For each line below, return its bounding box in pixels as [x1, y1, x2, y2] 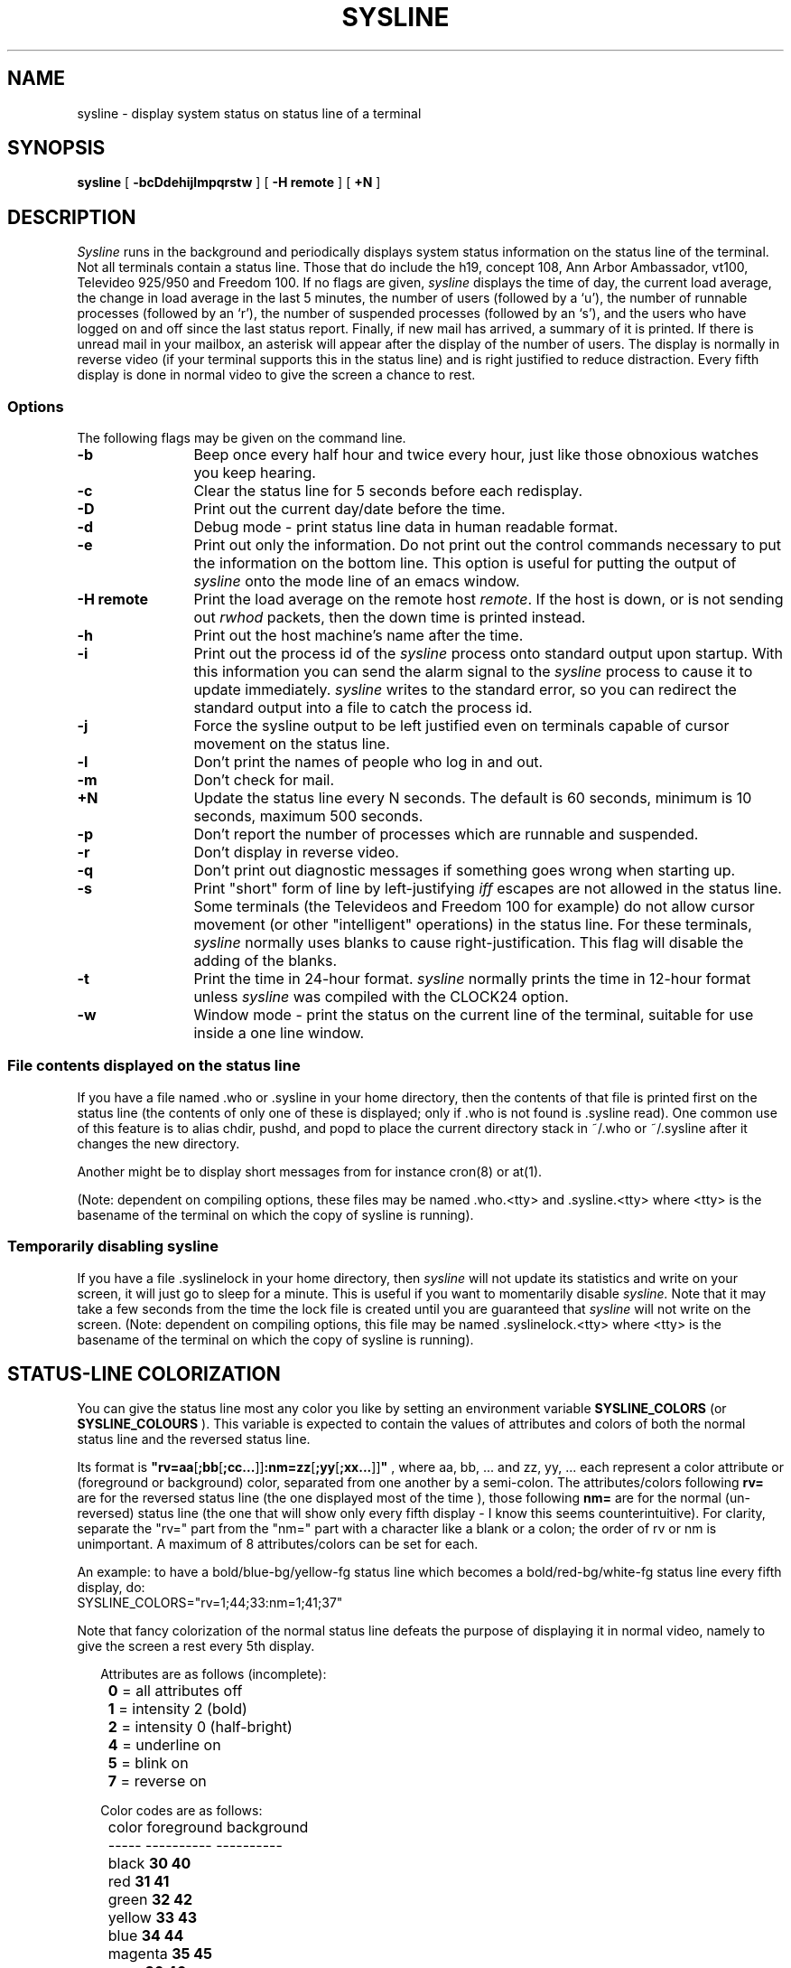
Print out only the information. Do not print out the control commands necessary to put [193, 536, 781, 555]
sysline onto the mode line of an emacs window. [193, 572, 520, 591]
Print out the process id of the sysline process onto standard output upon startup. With [193, 644, 783, 663]
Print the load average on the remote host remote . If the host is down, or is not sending [193, 590, 784, 609]
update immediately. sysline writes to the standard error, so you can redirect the [193, 680, 737, 699]
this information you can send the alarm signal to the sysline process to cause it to [193, 662, 753, 681]
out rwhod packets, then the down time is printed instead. [193, 608, 586, 627]
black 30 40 [107, 1854, 191, 1873]
